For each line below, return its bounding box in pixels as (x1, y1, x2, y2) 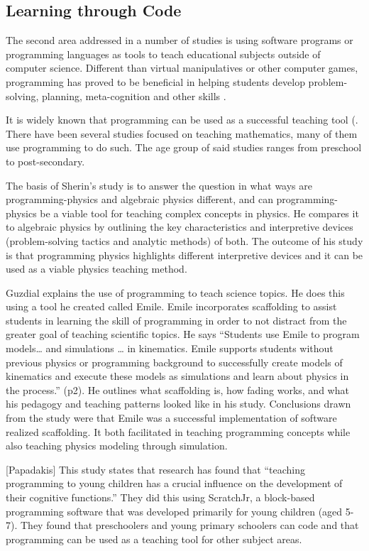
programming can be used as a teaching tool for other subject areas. (6, 531, 302, 546)
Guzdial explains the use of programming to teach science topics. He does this (6, 285, 345, 300)
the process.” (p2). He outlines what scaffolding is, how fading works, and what (6, 382, 349, 397)
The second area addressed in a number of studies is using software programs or (6, 33, 353, 48)
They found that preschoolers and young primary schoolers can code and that (20, 518, 359, 533)
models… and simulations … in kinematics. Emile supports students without (6, 341, 334, 356)
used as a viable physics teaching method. (6, 261, 187, 276)
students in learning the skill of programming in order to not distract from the (6, 312, 347, 327)
